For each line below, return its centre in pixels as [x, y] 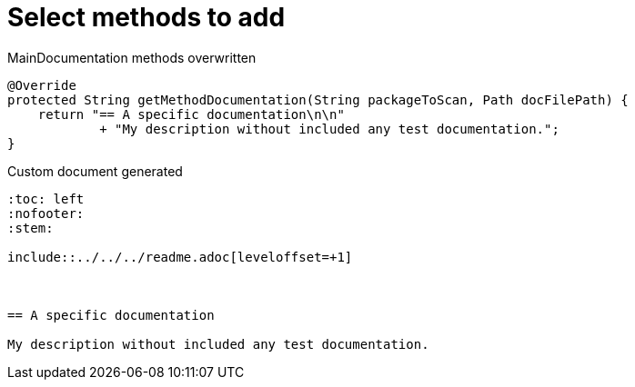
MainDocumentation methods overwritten [132, 57]
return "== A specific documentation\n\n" [191, 114]
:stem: [30, 228]
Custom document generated [95, 171]
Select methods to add [146, 17]
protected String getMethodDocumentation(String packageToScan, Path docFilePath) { [318, 99]
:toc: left [46, 198]
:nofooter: [46, 213]
